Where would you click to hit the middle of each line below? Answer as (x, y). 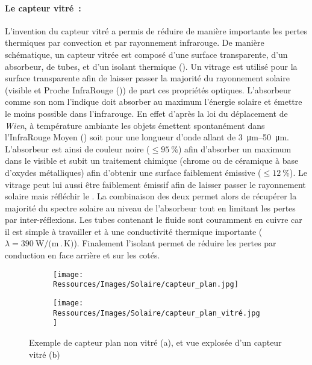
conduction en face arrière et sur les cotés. (83, 255)
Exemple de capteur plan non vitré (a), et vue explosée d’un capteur (155, 342)
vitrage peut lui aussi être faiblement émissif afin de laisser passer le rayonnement (155, 184)
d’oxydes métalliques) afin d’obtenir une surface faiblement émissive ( (133, 172)
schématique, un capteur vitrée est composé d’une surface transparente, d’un (146, 54)
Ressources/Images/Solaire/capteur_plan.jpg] (146, 285)
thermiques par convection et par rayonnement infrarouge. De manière (135, 42)
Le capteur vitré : (43, 8)
